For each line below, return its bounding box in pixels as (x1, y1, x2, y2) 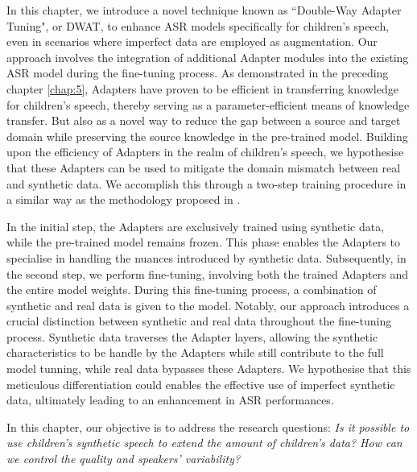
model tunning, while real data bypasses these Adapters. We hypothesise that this (6, 360, 411, 377)
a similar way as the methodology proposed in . (6, 191, 241, 208)
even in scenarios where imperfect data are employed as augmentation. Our (6, 33, 378, 50)
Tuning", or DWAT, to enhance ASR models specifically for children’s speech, (6, 17, 390, 34)
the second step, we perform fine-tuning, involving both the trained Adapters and (6, 265, 408, 282)
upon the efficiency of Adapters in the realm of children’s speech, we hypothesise (6, 143, 404, 160)
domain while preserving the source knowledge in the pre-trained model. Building (6, 127, 408, 144)
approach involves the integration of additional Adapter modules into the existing (6, 48, 409, 65)
